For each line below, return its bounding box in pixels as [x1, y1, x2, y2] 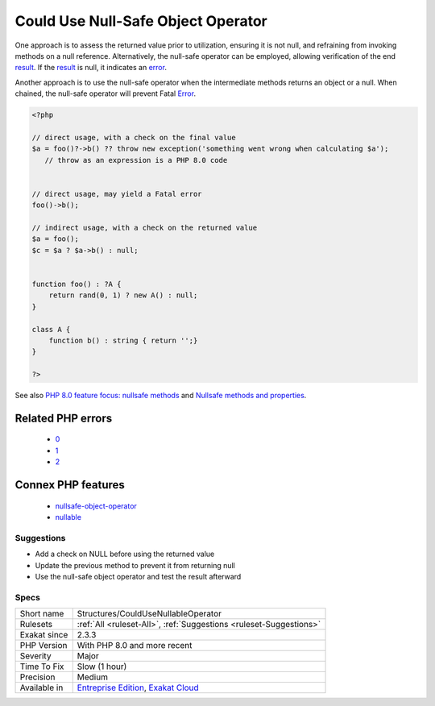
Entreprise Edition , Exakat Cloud [77, 682, 199, 693]
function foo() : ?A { [31, 279, 122, 289]
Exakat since [19, 629, 68, 641]
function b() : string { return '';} [48, 335, 198, 345]
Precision [19, 671, 56, 683]
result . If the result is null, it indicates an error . [14, 63, 167, 73]
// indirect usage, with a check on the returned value [31, 223, 258, 232]
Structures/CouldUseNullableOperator [77, 608, 222, 620]
